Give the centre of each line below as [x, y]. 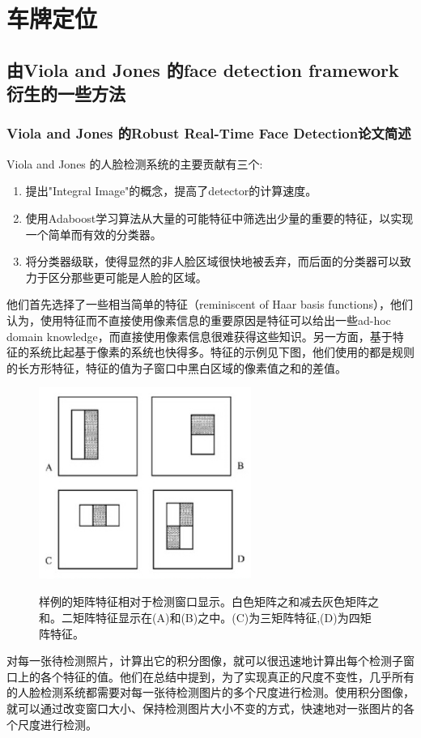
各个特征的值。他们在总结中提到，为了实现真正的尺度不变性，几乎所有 [227, 676]
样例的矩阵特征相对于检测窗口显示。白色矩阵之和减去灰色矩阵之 [209, 601]
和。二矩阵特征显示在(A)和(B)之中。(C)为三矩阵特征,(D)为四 [200, 618]
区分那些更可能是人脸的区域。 [128, 277]
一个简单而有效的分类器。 [94, 234]
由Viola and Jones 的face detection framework [203, 69]
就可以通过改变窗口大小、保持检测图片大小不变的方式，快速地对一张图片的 [205, 708]
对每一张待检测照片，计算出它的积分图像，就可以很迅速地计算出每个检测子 [205, 661]
